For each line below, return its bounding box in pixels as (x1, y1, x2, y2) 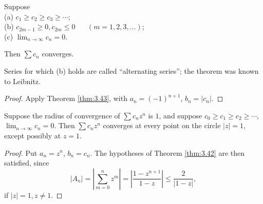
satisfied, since (4, 157, 49, 168)
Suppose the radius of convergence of (4, 110, 120, 120)
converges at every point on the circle (103, 120, 221, 131)
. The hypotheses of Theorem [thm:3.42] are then (90, 147, 245, 158)
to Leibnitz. (4, 75, 41, 86)
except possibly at (4, 130, 61, 140)
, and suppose (159, 110, 202, 120)
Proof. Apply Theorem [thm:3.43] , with (4, 93, 127, 104)
